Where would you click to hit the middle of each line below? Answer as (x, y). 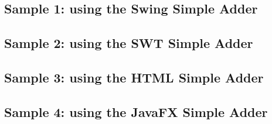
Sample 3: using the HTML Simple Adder (134, 77)
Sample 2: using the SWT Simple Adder (129, 43)
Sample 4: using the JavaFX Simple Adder (136, 111)
